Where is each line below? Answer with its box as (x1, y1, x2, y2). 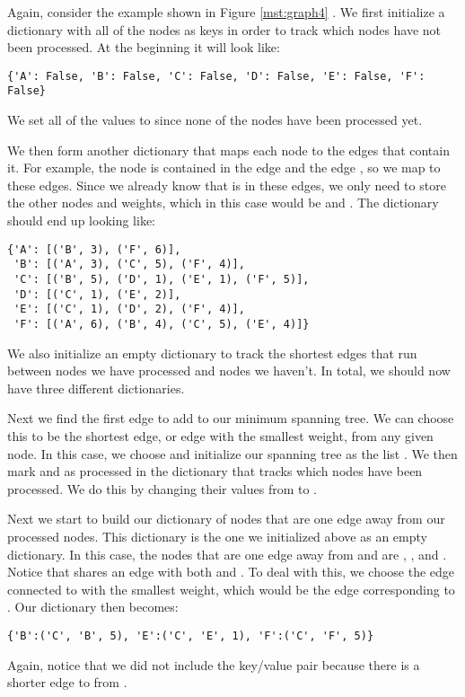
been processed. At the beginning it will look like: (7, 38, 280, 57)
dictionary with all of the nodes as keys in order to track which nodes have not (7, 20, 442, 39)
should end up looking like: (7, 211, 156, 230)
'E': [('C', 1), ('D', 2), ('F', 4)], (13, 303, 245, 316)
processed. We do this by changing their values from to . (7, 479, 317, 498)
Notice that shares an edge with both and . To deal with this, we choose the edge (7, 562, 455, 581)
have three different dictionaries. (7, 378, 185, 397)
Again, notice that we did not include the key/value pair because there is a (7, 655, 420, 674)
